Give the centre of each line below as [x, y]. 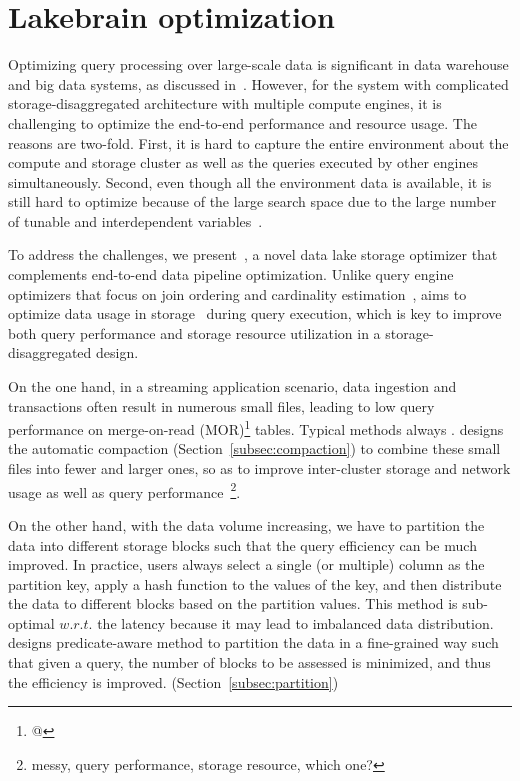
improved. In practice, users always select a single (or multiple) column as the [246, 564]
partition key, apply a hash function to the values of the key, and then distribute [255, 583]
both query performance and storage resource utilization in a [194, 332]
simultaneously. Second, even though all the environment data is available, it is [250, 181]
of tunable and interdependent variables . [135, 220]
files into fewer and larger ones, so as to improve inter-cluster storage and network [259, 468]
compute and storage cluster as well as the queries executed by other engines [243, 162]
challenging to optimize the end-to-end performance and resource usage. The [242, 122]
